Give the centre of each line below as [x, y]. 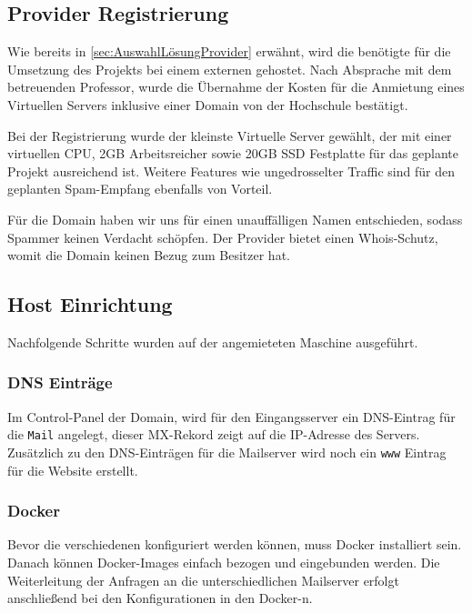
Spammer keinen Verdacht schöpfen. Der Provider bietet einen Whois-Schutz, [223, 237]
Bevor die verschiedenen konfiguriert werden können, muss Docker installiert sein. [235, 544]
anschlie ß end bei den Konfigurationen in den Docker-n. [160, 598]
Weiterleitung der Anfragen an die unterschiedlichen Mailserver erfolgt [203, 580]
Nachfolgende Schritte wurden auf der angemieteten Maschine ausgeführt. [213, 342]
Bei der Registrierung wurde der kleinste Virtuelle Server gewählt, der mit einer [230, 135]
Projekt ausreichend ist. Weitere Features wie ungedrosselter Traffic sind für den [231, 171]
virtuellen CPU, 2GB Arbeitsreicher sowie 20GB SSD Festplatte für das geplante [233, 153]
